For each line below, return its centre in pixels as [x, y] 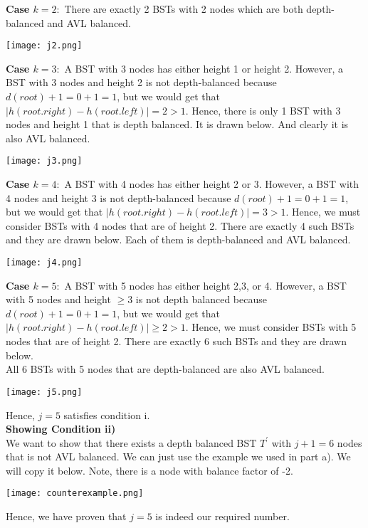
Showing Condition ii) [61, 429]
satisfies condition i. [107, 415]
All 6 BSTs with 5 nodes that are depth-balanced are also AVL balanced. [165, 369]
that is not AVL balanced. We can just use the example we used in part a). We [178, 456]
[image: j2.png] [44, 46]
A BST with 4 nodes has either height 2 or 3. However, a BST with [212, 184]
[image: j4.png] [44, 263]
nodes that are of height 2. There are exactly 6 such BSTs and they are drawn [176, 341]
